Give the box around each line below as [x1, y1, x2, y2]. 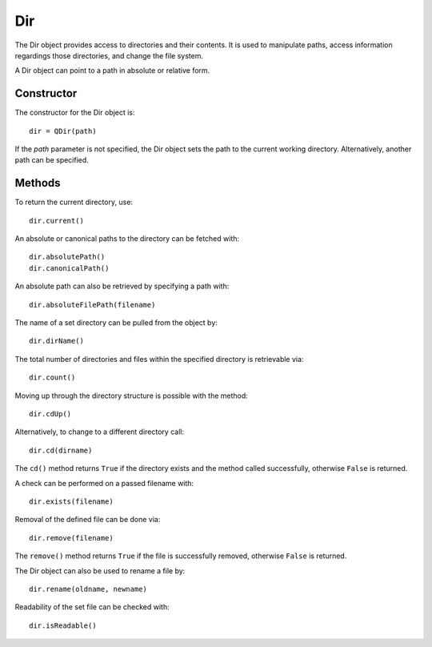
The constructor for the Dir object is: [14, 108, 135, 118]
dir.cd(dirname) [29, 445, 93, 455]
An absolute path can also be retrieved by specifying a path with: [14, 281, 230, 291]
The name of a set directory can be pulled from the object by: [14, 318, 218, 328]
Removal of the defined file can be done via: [14, 515, 161, 524]
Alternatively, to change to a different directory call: [14, 427, 184, 436]
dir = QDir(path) [29, 127, 97, 135]
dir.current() [29, 216, 84, 225]
